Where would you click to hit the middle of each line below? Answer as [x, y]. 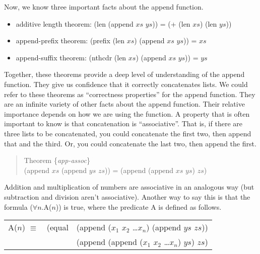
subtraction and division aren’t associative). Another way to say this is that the [127, 196]
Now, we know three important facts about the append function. [104, 7]
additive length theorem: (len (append [75, 23]
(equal [57, 227]
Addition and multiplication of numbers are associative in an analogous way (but [129, 187]
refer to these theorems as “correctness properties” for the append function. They [130, 94]
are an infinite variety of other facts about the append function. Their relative [124, 104]
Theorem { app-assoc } [57, 160]
